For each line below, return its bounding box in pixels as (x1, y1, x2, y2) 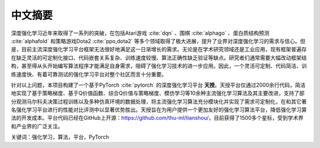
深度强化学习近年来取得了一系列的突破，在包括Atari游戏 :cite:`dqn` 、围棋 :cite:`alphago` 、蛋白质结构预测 (11, 29, 270, 37)
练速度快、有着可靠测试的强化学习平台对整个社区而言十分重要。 (11, 71, 167, 78)
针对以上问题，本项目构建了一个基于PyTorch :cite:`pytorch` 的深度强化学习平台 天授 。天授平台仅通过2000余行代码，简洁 (11, 81, 306, 88)
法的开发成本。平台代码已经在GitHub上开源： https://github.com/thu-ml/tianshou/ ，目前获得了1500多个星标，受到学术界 (11, 114, 304, 121)
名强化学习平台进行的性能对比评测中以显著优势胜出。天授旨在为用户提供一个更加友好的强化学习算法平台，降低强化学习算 (11, 106, 307, 113)
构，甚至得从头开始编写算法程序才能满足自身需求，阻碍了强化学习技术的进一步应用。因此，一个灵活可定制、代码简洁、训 (11, 63, 307, 70)
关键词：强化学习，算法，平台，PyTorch (11, 133, 109, 141)
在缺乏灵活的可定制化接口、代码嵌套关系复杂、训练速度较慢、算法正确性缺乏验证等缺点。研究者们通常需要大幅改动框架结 (11, 54, 307, 61)
